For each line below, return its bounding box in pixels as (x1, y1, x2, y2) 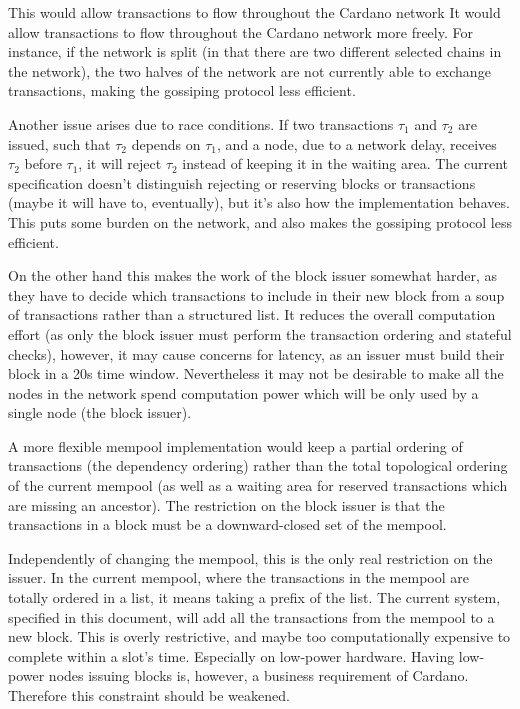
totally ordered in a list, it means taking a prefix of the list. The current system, (8, 587, 501, 608)
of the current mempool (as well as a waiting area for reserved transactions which (8, 475, 508, 496)
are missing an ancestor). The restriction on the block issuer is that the (8, 494, 445, 515)
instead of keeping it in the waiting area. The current (182, 153, 509, 174)
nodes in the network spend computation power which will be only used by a (8, 382, 479, 403)
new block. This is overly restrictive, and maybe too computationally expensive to (8, 626, 511, 647)
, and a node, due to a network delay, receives (217, 133, 497, 154)
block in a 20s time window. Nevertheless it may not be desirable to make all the (8, 363, 504, 384)
